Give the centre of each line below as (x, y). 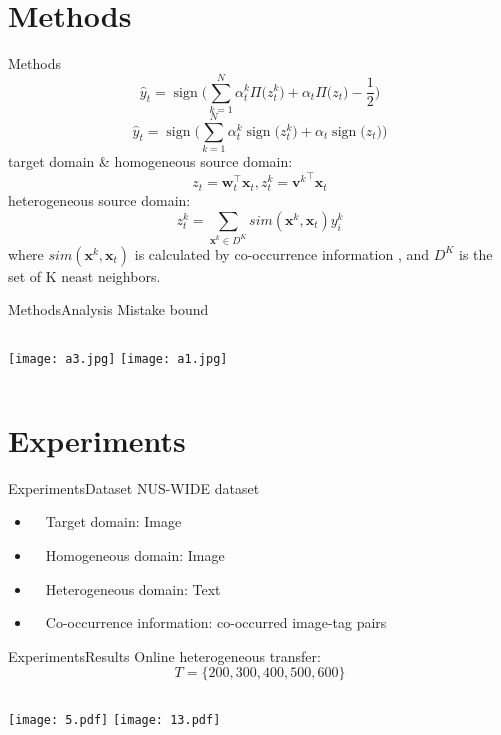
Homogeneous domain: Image (135, 554)
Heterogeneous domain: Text (133, 588)
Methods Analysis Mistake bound (108, 309)
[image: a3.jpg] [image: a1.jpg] (118, 358)
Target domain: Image (113, 521)
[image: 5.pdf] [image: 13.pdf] (114, 720)
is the (476, 253)
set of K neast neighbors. (84, 275)
